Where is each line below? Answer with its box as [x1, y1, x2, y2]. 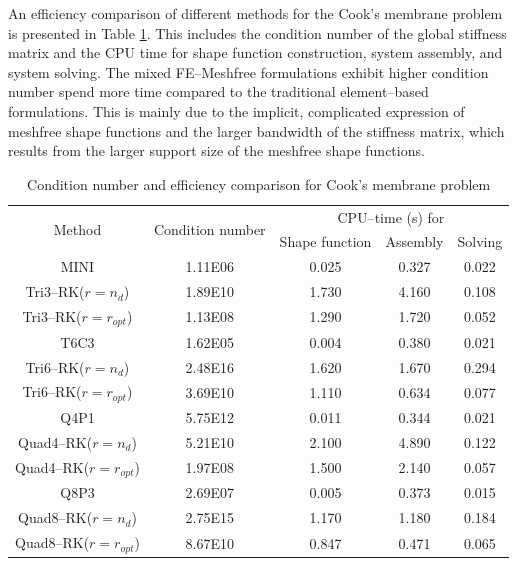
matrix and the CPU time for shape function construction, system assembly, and [8, 42, 503, 63]
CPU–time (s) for [337, 206, 445, 227]
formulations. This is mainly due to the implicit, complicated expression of [8, 100, 465, 121]
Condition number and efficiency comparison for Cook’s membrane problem [27, 173, 491, 194]
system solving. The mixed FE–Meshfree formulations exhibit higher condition [8, 61, 489, 82]
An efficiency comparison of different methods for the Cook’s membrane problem [8, 3, 503, 23]
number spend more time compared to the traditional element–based [8, 81, 429, 102]
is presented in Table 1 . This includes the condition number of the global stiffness [8, 22, 507, 43]
